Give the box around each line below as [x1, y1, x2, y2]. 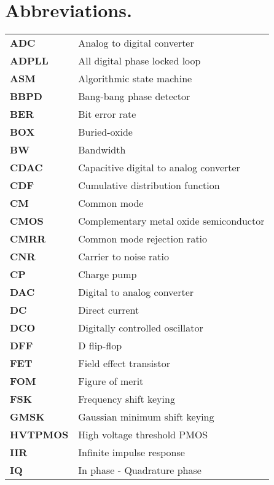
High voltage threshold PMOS [78, 427, 208, 442]
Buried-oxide [78, 125, 133, 139]
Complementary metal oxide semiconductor [78, 214, 265, 228]
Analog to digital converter [78, 36, 194, 50]
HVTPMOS [10, 427, 69, 442]
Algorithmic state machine [78, 71, 192, 86]
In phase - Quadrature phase [78, 463, 202, 478]
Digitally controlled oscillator [78, 320, 203, 335]
